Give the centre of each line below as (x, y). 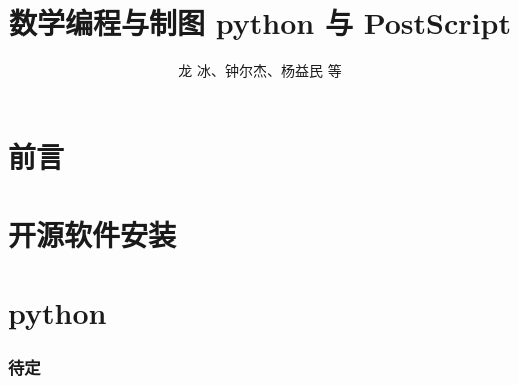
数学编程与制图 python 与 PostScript (260, 22)
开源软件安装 (92, 234)
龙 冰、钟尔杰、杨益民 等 (260, 70)
